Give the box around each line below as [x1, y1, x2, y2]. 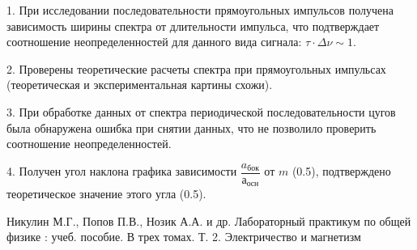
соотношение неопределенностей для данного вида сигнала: [6, 33, 302, 50]
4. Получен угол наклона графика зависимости [6, 163, 237, 180]
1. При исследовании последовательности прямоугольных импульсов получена [6, 2, 394, 18]
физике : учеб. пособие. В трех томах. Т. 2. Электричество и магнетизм [6, 228, 361, 245]
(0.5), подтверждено [291, 163, 391, 180]
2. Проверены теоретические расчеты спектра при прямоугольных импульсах [6, 60, 386, 77]
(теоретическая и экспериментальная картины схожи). [6, 76, 273, 93]
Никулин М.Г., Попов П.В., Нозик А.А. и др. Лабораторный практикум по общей [6, 212, 411, 229]
